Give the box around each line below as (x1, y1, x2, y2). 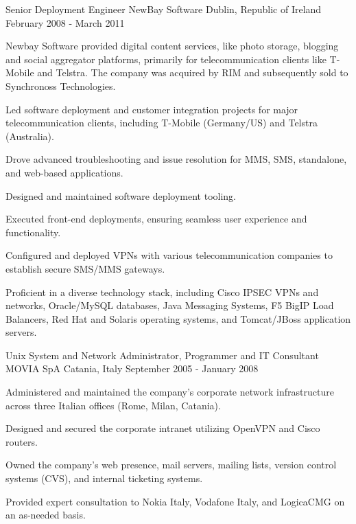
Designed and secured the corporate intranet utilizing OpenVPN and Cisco (5, 421, 320, 435)
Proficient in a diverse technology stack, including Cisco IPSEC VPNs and (5, 284, 319, 299)
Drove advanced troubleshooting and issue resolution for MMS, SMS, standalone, (5, 152, 347, 166)
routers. (5, 434, 38, 448)
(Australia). (5, 128, 54, 143)
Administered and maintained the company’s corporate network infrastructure (5, 385, 334, 399)
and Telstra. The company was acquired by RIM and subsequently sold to (37, 65, 348, 80)
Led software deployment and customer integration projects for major (5, 102, 298, 116)
